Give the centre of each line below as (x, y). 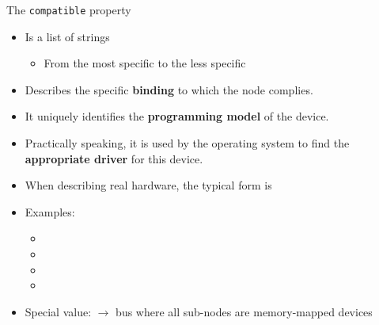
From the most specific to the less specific (145, 63)
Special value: (58, 311)
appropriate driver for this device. (114, 158)
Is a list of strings (67, 36)
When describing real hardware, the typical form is (148, 185)
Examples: (50, 211)
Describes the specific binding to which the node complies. (169, 89)
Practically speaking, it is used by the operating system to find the (187, 143)
